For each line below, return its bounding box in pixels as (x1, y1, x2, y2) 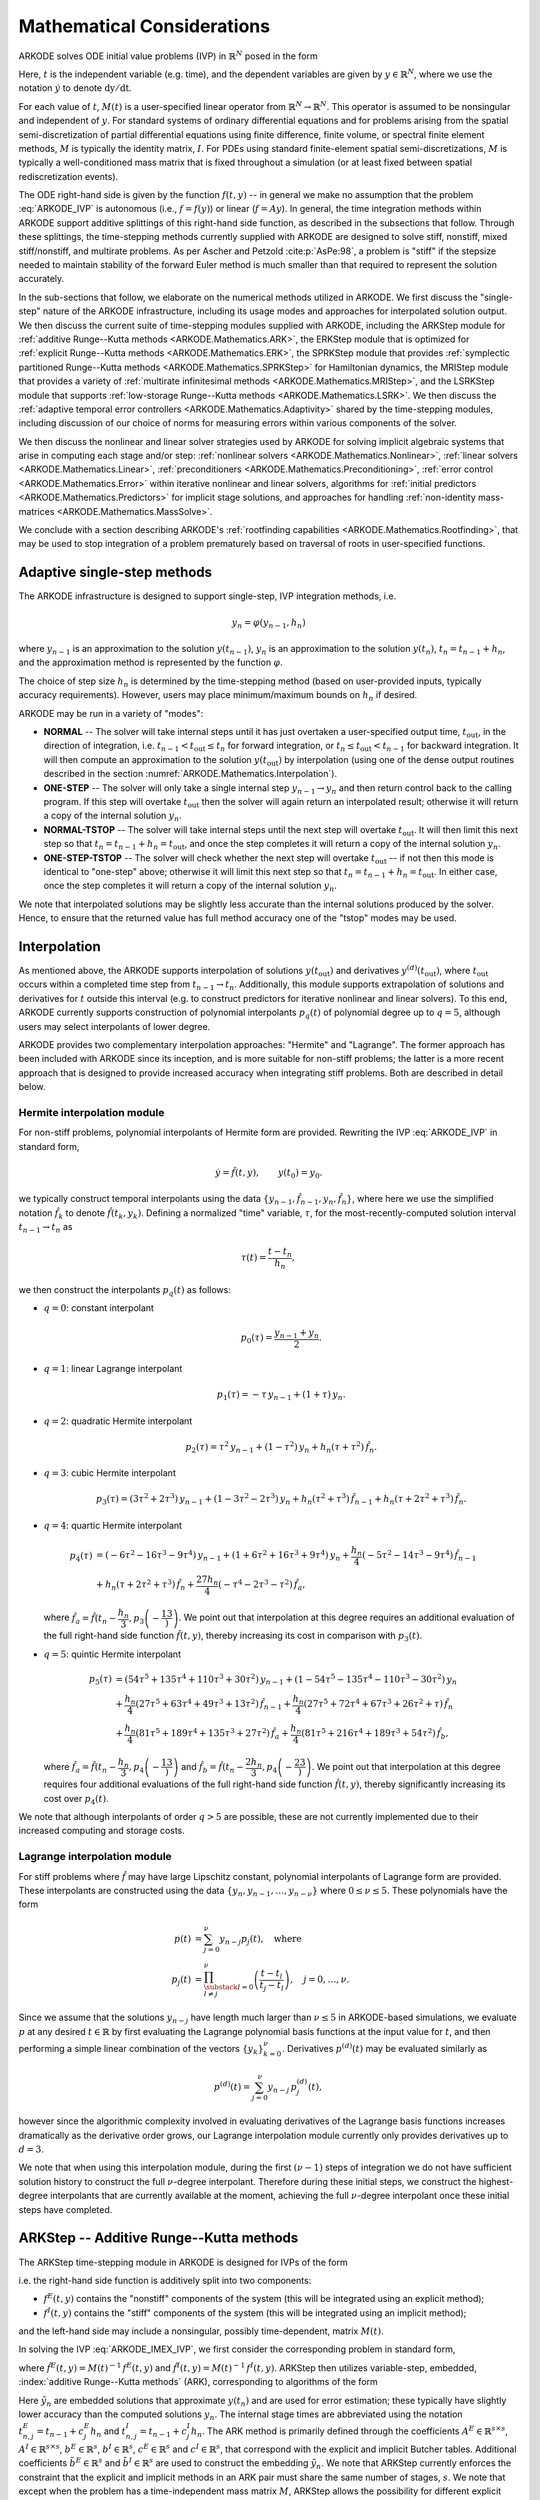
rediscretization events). (18, 170, 119, 182)
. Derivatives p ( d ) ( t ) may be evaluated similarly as (281, 2041, 488, 2054)
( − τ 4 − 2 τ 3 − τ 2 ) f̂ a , (218, 1577, 306, 1593)
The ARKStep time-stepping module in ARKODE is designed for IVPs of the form (18, 2256, 349, 2268)
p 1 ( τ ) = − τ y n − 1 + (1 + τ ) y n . (216, 1388, 346, 1402)
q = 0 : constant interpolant (43, 1302, 155, 1314)
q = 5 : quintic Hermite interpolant (43, 1648, 182, 1660)
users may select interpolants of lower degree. (18, 1020, 211, 1032)
